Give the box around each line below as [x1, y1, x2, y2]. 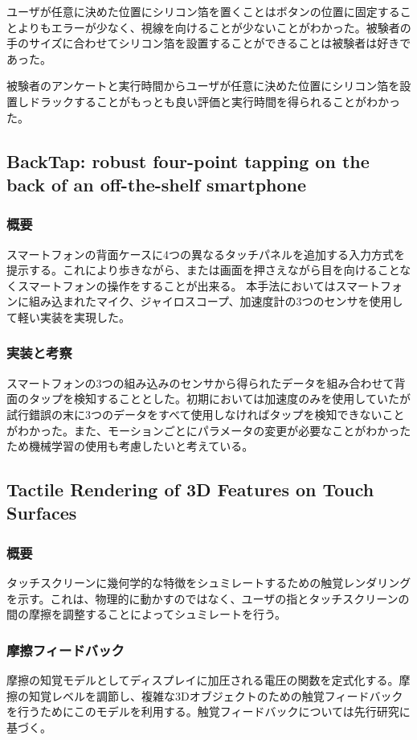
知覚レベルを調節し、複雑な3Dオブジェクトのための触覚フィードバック [28, 687, 403, 704]
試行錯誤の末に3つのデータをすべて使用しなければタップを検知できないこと [6, 405, 405, 422]
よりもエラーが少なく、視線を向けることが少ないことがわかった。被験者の [17, 18, 411, 35]
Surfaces [6, 500, 77, 525]
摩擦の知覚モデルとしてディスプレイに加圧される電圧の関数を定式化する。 [6, 672, 399, 689]
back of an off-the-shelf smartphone [6, 171, 307, 196]
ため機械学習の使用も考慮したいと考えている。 [6, 438, 254, 454]
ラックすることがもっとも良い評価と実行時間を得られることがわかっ [39, 92, 400, 109]
